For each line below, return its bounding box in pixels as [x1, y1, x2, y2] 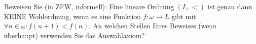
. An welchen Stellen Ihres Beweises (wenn [89, 21, 217, 31]
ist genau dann [207, 1, 253, 11]
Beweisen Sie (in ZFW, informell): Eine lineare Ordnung [4, 1, 174, 11]
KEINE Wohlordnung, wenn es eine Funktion [4, 11, 141, 21]
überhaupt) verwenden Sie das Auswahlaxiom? [4, 30, 145, 40]
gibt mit [171, 11, 196, 21]
